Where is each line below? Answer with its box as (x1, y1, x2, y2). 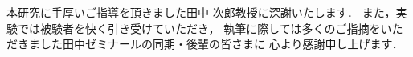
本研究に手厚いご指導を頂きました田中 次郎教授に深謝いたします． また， (6, 4, 396, 20)
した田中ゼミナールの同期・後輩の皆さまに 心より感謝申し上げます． (39, 35, 403, 52)
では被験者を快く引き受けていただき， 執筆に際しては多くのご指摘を (17, 19, 381, 36)
